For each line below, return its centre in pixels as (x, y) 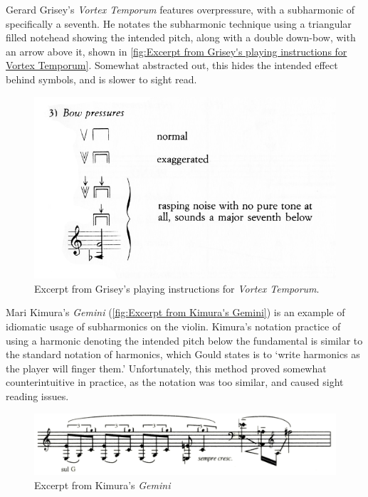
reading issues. (37, 396)
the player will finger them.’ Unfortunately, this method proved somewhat (166, 368)
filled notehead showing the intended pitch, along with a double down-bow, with (181, 37)
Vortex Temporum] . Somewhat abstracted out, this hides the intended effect (172, 65)
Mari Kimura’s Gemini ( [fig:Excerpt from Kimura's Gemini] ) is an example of (175, 312)
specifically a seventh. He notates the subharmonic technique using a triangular (179, 23)
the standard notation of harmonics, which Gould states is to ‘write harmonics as (183, 354)
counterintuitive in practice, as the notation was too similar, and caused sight (175, 382)
